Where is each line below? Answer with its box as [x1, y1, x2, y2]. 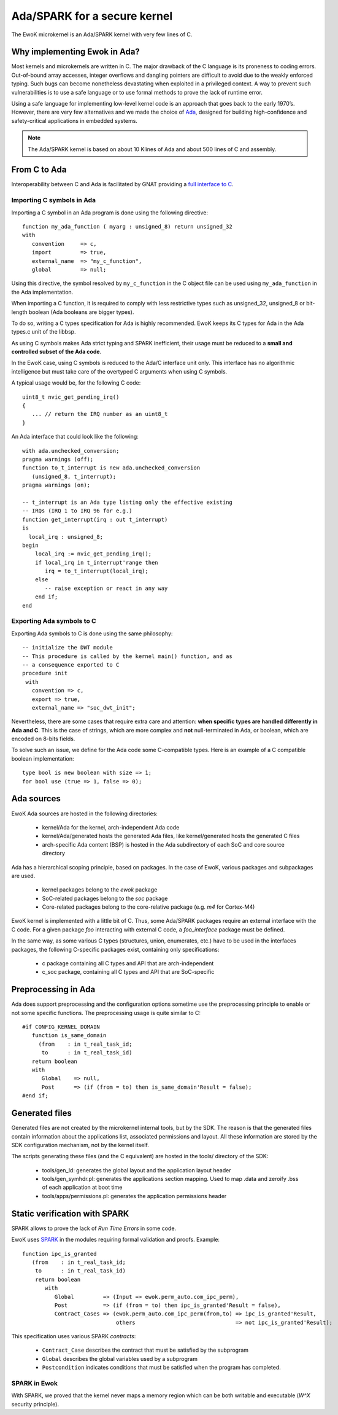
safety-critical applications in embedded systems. [11, 117, 138, 124]
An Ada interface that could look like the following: [11, 433, 139, 441]
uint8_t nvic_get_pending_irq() [22, 393, 120, 401]
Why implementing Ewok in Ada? [11, 47, 140, 57]
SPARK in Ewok [11, 1379, 58, 1387]
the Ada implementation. [11, 288, 74, 296]
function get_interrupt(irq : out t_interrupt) [22, 516, 168, 523]
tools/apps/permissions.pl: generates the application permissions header [42, 1192, 227, 1199]
